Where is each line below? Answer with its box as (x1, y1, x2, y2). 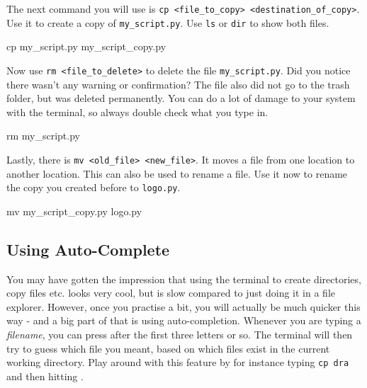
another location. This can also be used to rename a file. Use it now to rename (6, 166, 348, 181)
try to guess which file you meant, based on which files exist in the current (6, 341, 330, 355)
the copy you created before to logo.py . (6, 180, 181, 195)
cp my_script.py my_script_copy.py (6, 39, 166, 54)
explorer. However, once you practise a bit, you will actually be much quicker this (6, 299, 361, 314)
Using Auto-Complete (6, 238, 170, 260)
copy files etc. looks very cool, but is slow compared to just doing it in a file (6, 285, 335, 300)
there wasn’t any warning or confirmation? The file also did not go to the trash (6, 76, 350, 91)
